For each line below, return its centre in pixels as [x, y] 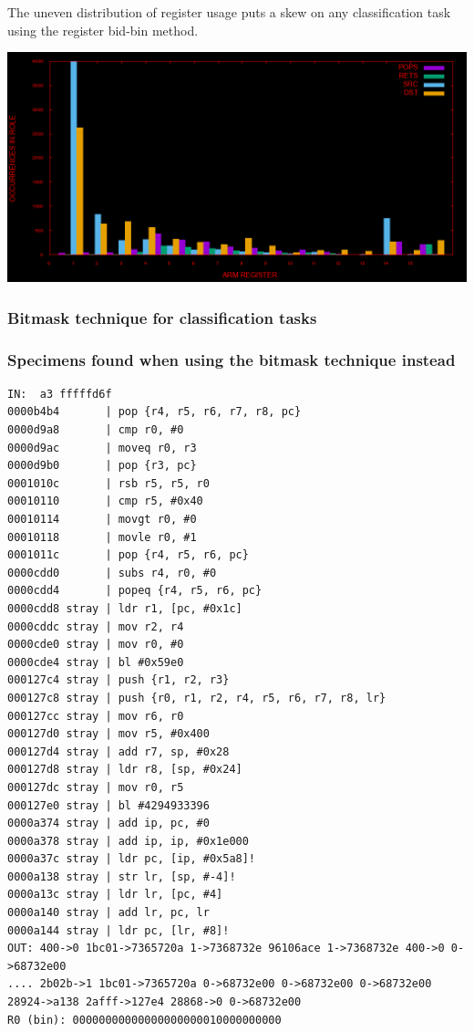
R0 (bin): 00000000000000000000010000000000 [144, 1020]
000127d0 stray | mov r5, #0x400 [108, 734]
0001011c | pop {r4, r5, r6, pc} [128, 555]
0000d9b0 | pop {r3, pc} [102, 466]
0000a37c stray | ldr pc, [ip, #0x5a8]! [132, 859]
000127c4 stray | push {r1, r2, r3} [118, 680]
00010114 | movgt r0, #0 [102, 519]
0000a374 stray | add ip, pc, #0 [108, 824]
